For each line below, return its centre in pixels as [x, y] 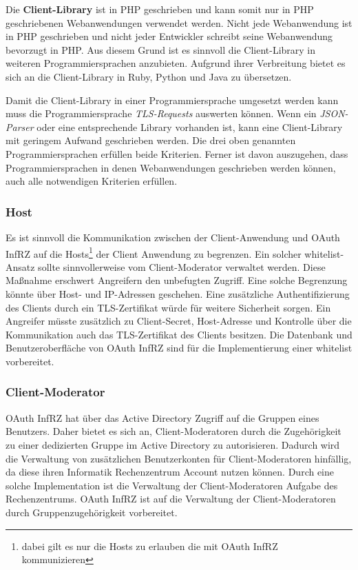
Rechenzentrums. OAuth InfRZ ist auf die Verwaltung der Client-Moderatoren [171, 499]
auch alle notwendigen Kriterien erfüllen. [92, 181]
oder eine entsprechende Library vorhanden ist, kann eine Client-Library [190, 126]
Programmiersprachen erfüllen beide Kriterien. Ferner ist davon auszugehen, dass [177, 153]
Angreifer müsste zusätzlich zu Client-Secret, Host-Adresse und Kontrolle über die [179, 321]
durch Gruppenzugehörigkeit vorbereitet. [92, 512]
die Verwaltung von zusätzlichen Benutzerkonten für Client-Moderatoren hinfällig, [179, 458]
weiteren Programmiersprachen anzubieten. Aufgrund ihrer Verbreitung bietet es [176, 63]
